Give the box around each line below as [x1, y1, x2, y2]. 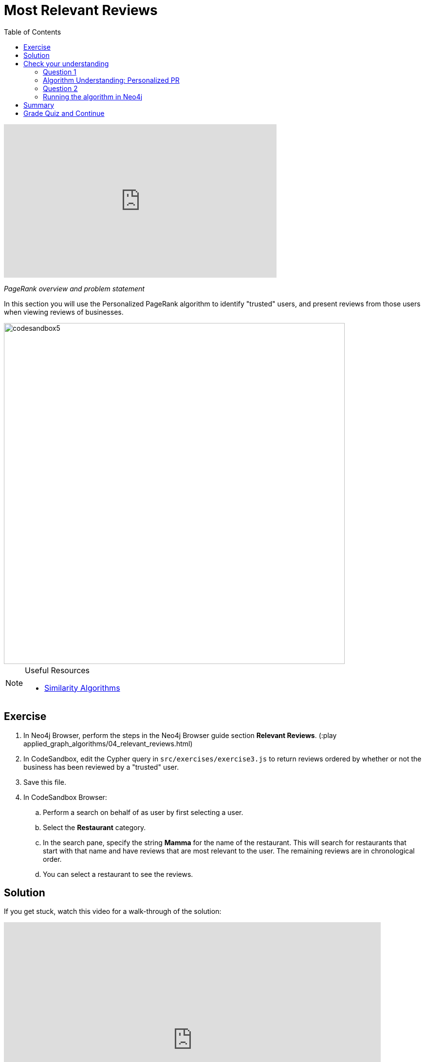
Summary [23, 100, 55, 109]
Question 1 [43, 67, 76, 76]
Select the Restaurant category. [43, 823, 146, 832]
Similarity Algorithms [44, 683, 120, 693]
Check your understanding [23, 59, 109, 68]
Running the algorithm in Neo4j [43, 92, 143, 101]
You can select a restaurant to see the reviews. [43, 870, 193, 878]
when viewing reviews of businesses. [4, 307, 124, 316]
